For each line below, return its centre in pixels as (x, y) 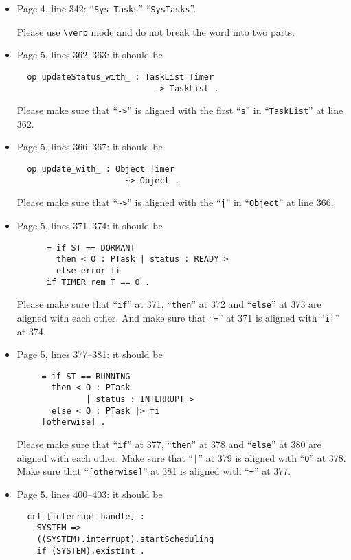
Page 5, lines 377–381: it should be (90, 354)
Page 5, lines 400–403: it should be (90, 494)
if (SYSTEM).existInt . (91, 551)
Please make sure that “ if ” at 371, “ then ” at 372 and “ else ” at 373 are (169, 304)
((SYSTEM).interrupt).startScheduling (125, 539)
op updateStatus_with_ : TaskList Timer (121, 77)
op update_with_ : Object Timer (101, 169)
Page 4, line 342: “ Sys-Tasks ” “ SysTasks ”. (106, 8)
